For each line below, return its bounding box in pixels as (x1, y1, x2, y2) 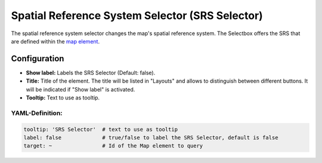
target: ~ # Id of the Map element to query (23, 143, 203, 149)
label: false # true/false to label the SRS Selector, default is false (23, 134, 278, 141)
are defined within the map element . (11, 37, 100, 45)
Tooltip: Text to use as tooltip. (26, 94, 100, 101)
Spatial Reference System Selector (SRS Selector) (11, 9, 264, 22)
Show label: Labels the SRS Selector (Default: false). (26, 69, 156, 76)
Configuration (11, 54, 64, 64)
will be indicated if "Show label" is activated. (26, 86, 135, 93)
